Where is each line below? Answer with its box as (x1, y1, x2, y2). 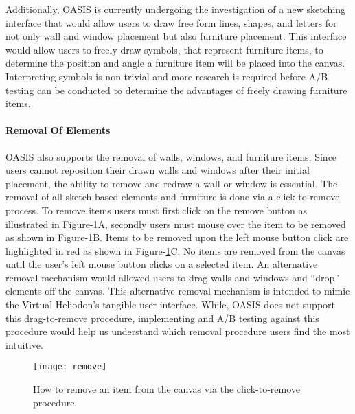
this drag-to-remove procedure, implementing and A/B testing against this (5, 310, 319, 325)
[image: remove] (33, 362, 107, 372)
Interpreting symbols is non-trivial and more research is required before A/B (5, 69, 328, 83)
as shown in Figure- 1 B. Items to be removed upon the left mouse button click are (5, 230, 349, 244)
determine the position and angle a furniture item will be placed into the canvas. (5, 56, 345, 70)
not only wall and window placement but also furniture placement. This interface (5, 29, 347, 43)
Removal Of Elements (5, 123, 111, 137)
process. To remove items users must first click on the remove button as (5, 203, 307, 217)
